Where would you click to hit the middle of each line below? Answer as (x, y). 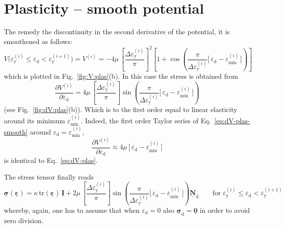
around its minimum (34, 120)
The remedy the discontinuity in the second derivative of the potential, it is (117, 32)
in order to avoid (225, 210)
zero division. (24, 220)
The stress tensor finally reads (49, 176)
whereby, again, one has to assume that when (72, 210)
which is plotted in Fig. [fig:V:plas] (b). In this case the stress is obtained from (121, 76)
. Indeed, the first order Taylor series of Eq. (146, 120)
